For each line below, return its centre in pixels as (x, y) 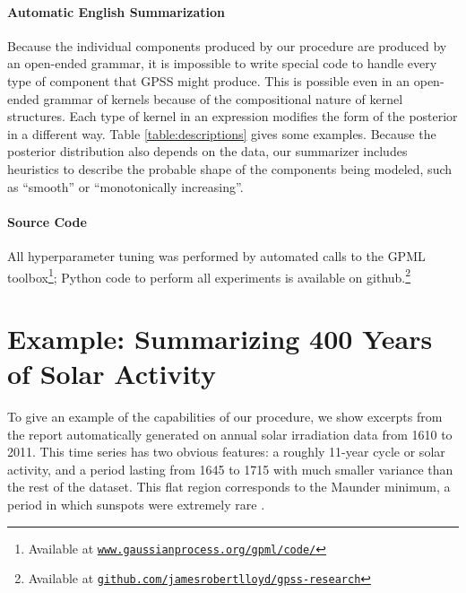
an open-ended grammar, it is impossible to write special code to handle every (222, 63)
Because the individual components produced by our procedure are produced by (227, 45)
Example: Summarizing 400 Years (220, 338)
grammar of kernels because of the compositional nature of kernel (223, 98)
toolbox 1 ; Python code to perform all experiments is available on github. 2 (209, 275)
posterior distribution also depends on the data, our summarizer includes (207, 151)
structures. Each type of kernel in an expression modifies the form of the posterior (233, 116)
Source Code (47, 221)
